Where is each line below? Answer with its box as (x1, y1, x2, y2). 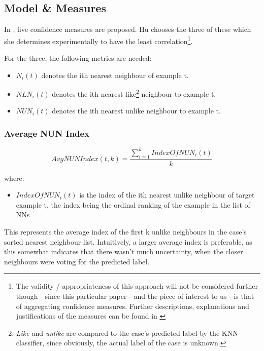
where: (4, 172, 24, 183)
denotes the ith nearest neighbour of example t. (41, 69, 189, 80)
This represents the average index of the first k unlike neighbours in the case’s (4, 226, 247, 237)
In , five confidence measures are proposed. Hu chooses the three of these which (4, 24, 251, 34)
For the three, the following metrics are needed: (4, 53, 152, 63)
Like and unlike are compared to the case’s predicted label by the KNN (16, 327, 238, 338)
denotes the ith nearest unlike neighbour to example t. (52, 105, 221, 116)
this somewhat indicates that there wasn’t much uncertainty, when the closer (4, 246, 243, 257)
